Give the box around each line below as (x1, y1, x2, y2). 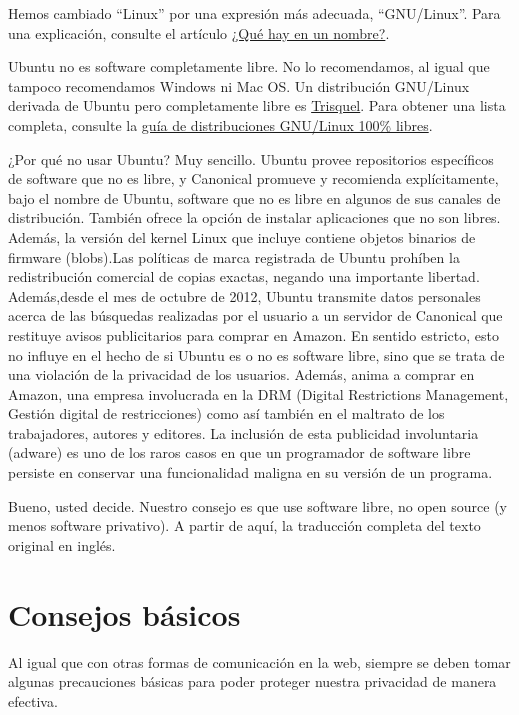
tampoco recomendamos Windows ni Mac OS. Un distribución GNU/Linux (8, 75, 470, 96)
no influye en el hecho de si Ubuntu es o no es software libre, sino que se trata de (8, 344, 505, 365)
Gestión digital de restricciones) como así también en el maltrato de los (8, 403, 445, 424)
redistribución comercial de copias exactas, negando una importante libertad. (8, 266, 480, 287)
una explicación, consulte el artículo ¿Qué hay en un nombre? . (8, 22, 390, 43)
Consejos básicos (8, 593, 241, 634)
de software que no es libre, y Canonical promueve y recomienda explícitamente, (8, 168, 499, 189)
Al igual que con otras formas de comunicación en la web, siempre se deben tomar (8, 651, 511, 672)
